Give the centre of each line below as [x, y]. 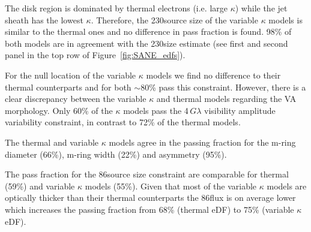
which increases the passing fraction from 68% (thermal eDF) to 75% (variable [149, 209]
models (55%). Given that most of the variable [171, 186]
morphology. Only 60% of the [59, 110]
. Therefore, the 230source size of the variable [174, 19]
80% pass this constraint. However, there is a [223, 87]
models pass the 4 [156, 110]
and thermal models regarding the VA [226, 99]
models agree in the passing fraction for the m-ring [202, 142]
